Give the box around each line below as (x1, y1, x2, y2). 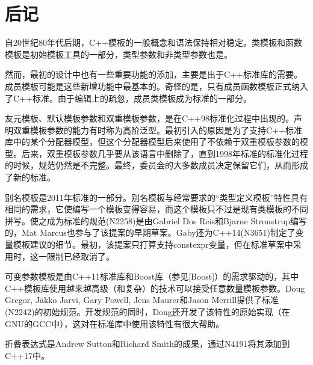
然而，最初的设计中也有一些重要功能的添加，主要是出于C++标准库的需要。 (5, 68, 302, 81)
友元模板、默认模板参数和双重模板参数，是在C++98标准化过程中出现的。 (5, 112, 294, 124)
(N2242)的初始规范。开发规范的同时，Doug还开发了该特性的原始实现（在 (5, 305, 290, 317)
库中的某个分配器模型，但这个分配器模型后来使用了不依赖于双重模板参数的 (5, 135, 300, 148)
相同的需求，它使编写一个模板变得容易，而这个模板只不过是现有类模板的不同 (5, 203, 308, 215)
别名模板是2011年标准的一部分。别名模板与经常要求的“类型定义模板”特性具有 (5, 191, 308, 203)
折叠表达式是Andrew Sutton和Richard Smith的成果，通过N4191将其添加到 (5, 337, 290, 350)
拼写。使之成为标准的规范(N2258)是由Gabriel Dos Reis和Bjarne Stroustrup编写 (5, 214, 307, 227)
